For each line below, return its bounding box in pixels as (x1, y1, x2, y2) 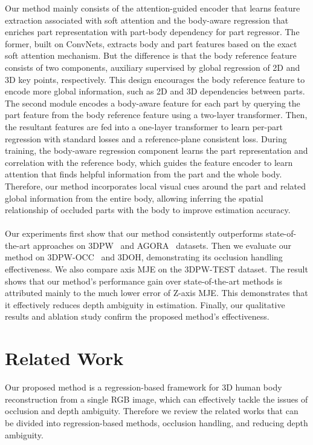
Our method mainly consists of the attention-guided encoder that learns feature (5, 2, 300, 14)
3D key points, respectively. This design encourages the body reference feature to (5, 73, 305, 85)
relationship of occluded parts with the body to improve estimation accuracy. (5, 203, 291, 216)
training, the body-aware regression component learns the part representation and (5, 144, 308, 157)
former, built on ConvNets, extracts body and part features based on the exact (5, 37, 297, 50)
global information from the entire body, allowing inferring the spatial (5, 191, 263, 204)
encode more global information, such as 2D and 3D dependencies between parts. (5, 85, 305, 97)
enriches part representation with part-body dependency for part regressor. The (5, 25, 300, 38)
